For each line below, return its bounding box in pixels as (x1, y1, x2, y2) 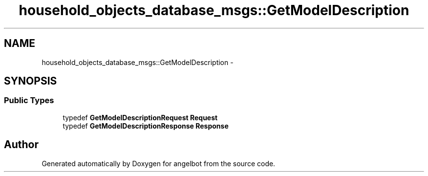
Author (4, 138, 39, 151)
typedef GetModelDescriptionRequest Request (63, 113, 218, 122)
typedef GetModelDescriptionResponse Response (63, 121, 229, 130)
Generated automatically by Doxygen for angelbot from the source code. (42, 159, 276, 168)
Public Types (4, 95, 54, 106)
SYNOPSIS (4, 75, 57, 88)
